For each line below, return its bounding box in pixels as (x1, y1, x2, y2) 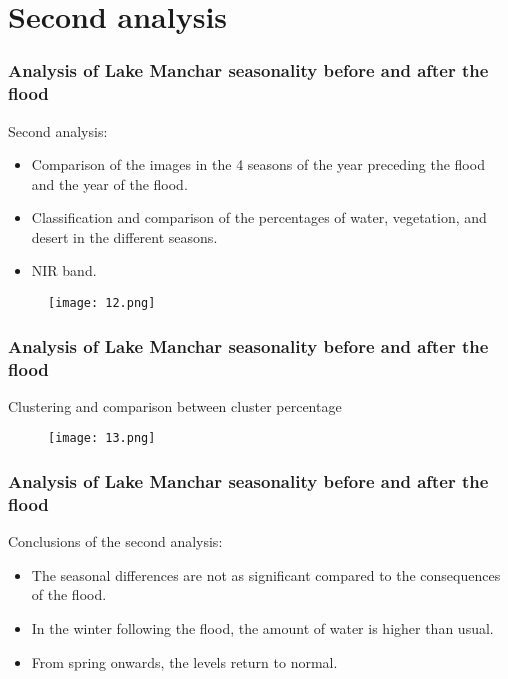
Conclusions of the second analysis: (8, 531, 223, 552)
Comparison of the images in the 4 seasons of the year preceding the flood (31, 154, 485, 175)
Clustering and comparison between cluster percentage (8, 395, 342, 416)
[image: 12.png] (48, 296, 156, 311)
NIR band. (31, 260, 97, 281)
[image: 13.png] (48, 431, 156, 446)
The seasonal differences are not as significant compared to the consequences (31, 564, 501, 585)
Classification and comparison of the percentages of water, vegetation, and (31, 207, 487, 228)
